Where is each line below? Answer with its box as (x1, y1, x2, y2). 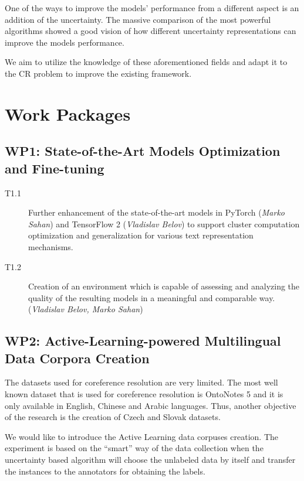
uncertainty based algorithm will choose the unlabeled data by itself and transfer (5, 453, 296, 466)
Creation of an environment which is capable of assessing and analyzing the (28, 280, 300, 292)
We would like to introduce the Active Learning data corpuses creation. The (5, 430, 278, 442)
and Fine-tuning (5, 159, 104, 177)
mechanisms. (28, 240, 73, 253)
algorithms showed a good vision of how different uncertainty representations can (5, 25, 296, 37)
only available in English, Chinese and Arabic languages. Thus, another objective (5, 399, 296, 411)
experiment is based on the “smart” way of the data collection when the (5, 442, 264, 454)
